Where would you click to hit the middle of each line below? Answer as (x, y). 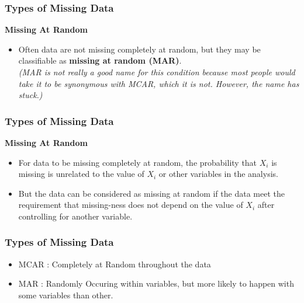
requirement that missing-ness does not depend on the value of (131, 205)
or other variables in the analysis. (218, 174)
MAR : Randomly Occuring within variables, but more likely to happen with (156, 283)
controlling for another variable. (75, 216)
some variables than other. (66, 295)
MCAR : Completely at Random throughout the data (115, 264)
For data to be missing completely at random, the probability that (138, 162)
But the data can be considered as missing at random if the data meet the (151, 193)
